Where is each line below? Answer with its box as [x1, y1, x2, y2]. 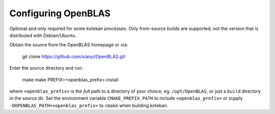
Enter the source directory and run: [9, 65, 84, 71]
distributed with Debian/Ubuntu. [9, 32, 77, 38]
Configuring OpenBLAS [9, 8, 111, 19]
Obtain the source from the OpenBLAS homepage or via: [9, 42, 128, 48]
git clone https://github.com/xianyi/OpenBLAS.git [22, 53, 125, 60]
